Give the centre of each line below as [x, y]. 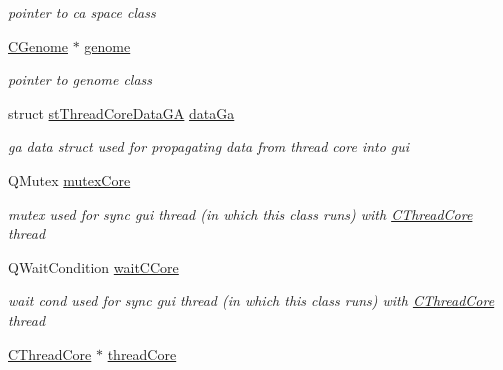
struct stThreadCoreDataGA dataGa [121, 112]
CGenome [38, 45]
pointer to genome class [80, 79]
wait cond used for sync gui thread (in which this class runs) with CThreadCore [251, 300]
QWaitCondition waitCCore [93, 266]
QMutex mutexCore [69, 179]
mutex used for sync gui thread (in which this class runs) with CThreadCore [240, 213]
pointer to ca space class [82, 12]
